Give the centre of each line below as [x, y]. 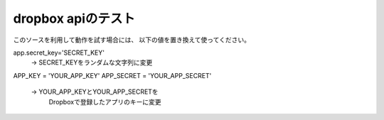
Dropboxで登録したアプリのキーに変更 [105, 102]
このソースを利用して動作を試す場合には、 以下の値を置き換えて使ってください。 [132, 40]
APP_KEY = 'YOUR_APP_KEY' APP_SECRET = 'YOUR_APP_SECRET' [112, 75]
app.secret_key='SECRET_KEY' [59, 53]
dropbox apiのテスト [74, 18]
